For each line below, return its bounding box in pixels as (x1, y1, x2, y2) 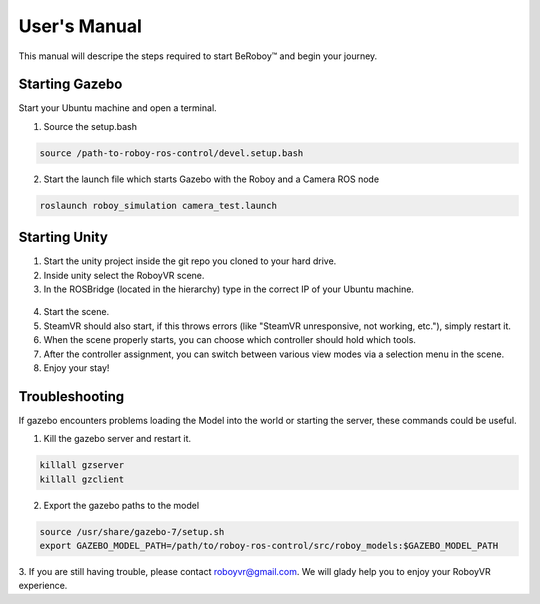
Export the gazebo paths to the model (43, 499, 200, 511)
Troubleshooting (18, 388, 125, 405)
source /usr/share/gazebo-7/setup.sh (39, 526, 225, 537)
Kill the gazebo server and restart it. (43, 433, 192, 445)
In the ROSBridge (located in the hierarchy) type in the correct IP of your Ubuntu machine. (43, 283, 415, 295)
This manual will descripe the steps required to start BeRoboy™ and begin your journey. (18, 50, 378, 62)
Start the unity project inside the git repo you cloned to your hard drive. (43, 255, 337, 267)
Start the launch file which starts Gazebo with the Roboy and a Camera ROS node (43, 173, 380, 185)
